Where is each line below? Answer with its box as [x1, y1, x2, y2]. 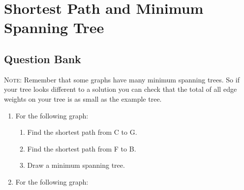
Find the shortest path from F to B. [27, 143, 136, 153]
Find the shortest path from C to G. [27, 127, 137, 137]
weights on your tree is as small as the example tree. [4, 93, 162, 104]
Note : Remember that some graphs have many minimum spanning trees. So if [4, 74, 240, 84]
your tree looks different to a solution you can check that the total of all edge [4, 84, 237, 94]
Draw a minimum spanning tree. [27, 160, 125, 170]
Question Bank [4, 51, 81, 66]
